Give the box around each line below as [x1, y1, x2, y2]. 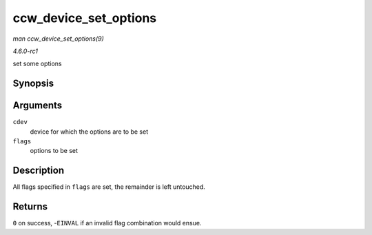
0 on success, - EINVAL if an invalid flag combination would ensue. [12, 219, 202, 227]
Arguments [12, 100, 63, 112]
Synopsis [12, 78, 54, 90]
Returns [12, 201, 48, 213]
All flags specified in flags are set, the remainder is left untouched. [12, 183, 206, 191]
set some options [12, 59, 62, 68]
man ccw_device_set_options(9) [12, 34, 105, 43]
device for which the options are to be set [30, 127, 148, 136]
